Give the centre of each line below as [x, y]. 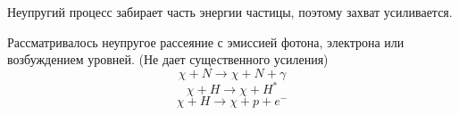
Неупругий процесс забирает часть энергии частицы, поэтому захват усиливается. [230, 12]
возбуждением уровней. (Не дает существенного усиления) [168, 59]
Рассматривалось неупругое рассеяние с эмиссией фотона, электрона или [206, 41]
